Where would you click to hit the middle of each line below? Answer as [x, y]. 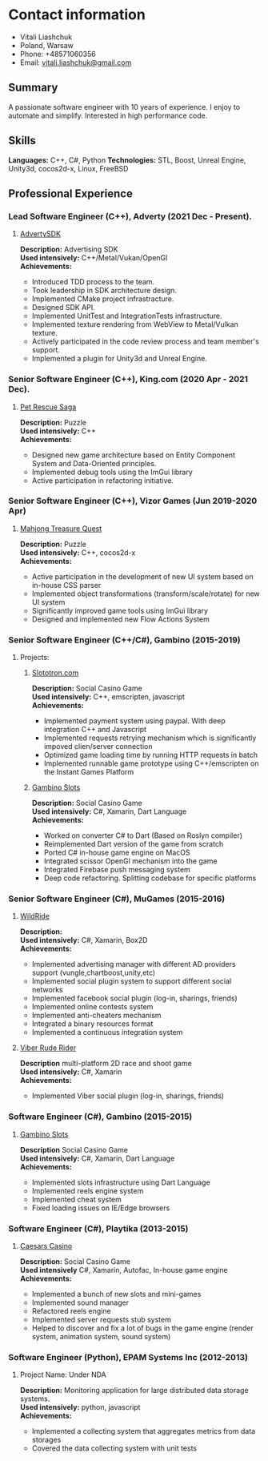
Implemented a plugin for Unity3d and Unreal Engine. [120, 359]
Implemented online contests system [92, 1007]
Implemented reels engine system [88, 1190]
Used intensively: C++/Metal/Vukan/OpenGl [94, 258]
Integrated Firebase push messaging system [117, 870]
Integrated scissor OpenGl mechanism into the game [130, 861]
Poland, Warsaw [47, 45]
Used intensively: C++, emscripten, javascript [108, 697]
